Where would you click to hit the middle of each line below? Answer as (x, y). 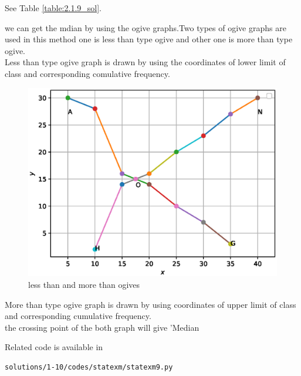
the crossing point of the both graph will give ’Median (102, 327)
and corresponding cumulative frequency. (78, 316)
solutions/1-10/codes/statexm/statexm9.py (89, 367)
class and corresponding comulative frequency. (87, 73)
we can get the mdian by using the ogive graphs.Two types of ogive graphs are (146, 27)
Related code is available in (54, 347)
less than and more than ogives (84, 285)
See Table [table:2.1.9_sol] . (53, 8)
